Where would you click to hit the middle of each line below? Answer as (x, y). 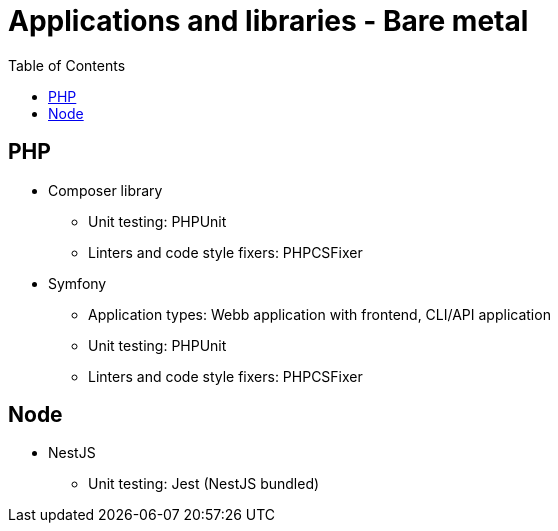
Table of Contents (67, 65)
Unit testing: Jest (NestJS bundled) (204, 484)
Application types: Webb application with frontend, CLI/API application (319, 314)
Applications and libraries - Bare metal (268, 21)
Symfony (77, 283)
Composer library (105, 190)
